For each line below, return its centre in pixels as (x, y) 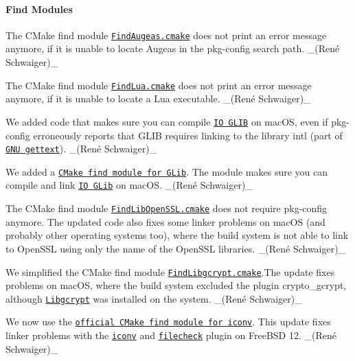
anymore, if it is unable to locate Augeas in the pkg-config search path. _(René (173, 48)
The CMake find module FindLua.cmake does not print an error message (159, 85)
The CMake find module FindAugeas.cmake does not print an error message (166, 35)
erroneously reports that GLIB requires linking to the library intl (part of (188, 135)
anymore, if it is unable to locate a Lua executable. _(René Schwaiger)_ (158, 98)
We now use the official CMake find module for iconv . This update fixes (168, 322)
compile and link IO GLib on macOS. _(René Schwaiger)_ (129, 185)
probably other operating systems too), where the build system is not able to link (177, 235)
